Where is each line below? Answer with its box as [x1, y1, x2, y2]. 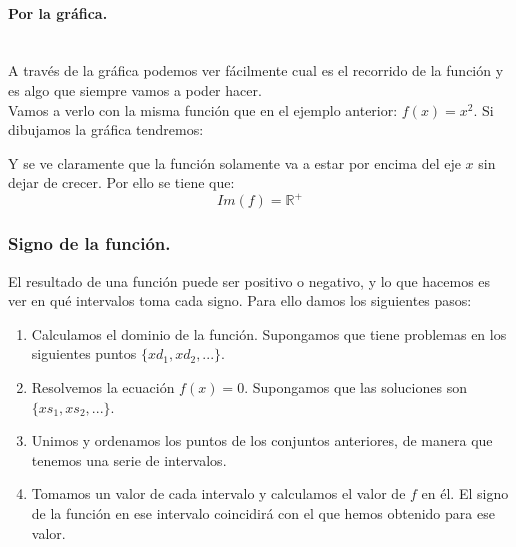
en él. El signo [421, 483, 509, 504]
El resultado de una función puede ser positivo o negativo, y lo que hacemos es [8, 270, 491, 291]
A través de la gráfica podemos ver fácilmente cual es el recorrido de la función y [8, 60, 504, 81]
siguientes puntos [31, 343, 137, 364]
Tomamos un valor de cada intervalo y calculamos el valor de [31, 483, 406, 504]
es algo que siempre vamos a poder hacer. [8, 79, 262, 100]
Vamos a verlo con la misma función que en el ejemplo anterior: [8, 99, 398, 120]
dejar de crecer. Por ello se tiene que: [8, 172, 235, 193]
